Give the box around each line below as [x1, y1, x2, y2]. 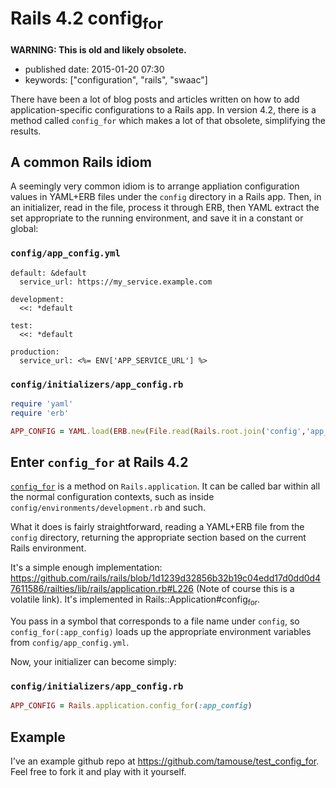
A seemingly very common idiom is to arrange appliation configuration [10, 180, 300, 192]
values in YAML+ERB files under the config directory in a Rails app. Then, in [10, 191, 322, 203]
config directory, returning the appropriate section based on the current [10, 532, 307, 544]
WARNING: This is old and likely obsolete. [10, 43, 187, 56]
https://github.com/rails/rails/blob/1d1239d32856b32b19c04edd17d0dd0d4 [10, 572, 322, 584]
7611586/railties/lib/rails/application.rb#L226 [10, 583, 194, 595]
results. [10, 125, 42, 137]
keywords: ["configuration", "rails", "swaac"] [24, 73, 208, 86]
